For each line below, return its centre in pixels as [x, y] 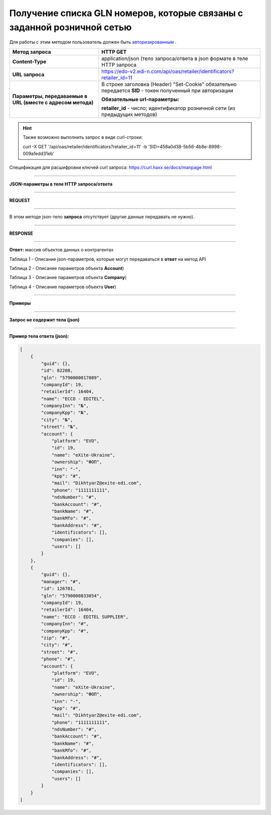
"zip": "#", [55, 638]
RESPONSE [21, 233]
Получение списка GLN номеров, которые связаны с [126, 13]
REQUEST [20, 201]
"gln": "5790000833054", [72, 596]
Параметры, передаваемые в [50, 96]
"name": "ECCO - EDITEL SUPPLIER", [85, 617]
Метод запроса [32, 52]
